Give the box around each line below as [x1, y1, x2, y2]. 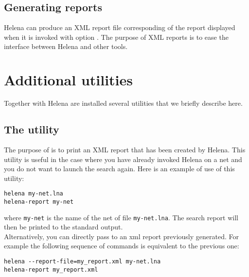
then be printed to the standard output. [4, 222, 123, 232]
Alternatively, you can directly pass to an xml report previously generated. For [4, 231, 239, 241]
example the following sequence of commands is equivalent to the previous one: [4, 241, 239, 251]
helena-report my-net [4, 198, 74, 205]
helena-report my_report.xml [4, 266, 98, 273]
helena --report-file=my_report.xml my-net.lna [4, 258, 161, 265]
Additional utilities [4, 70, 133, 90]
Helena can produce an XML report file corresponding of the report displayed [4, 22, 235, 33]
